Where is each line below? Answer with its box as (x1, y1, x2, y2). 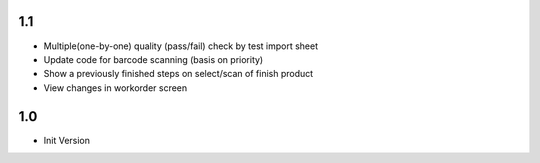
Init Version (43, 134, 90, 146)
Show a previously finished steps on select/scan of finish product (43, 68, 314, 80)
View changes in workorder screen (43, 81, 188, 94)
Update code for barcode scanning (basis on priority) (43, 53, 264, 65)
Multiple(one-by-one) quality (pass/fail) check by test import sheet (43, 40, 319, 52)
